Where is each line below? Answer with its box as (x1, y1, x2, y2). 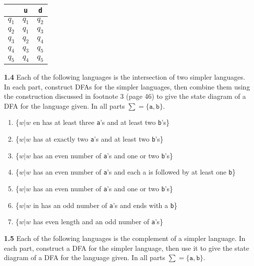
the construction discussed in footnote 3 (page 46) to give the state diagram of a (4, 91, 246, 101)
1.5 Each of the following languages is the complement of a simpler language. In (4, 233, 246, 243)
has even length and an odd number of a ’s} (33, 216, 163, 227)
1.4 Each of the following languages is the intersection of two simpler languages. (4, 71, 245, 82)
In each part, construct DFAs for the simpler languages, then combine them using (4, 81, 250, 91)
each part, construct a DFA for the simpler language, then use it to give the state (4, 242, 249, 253)
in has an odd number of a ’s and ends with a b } (33, 200, 177, 210)
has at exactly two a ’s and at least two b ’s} (33, 133, 164, 144)
